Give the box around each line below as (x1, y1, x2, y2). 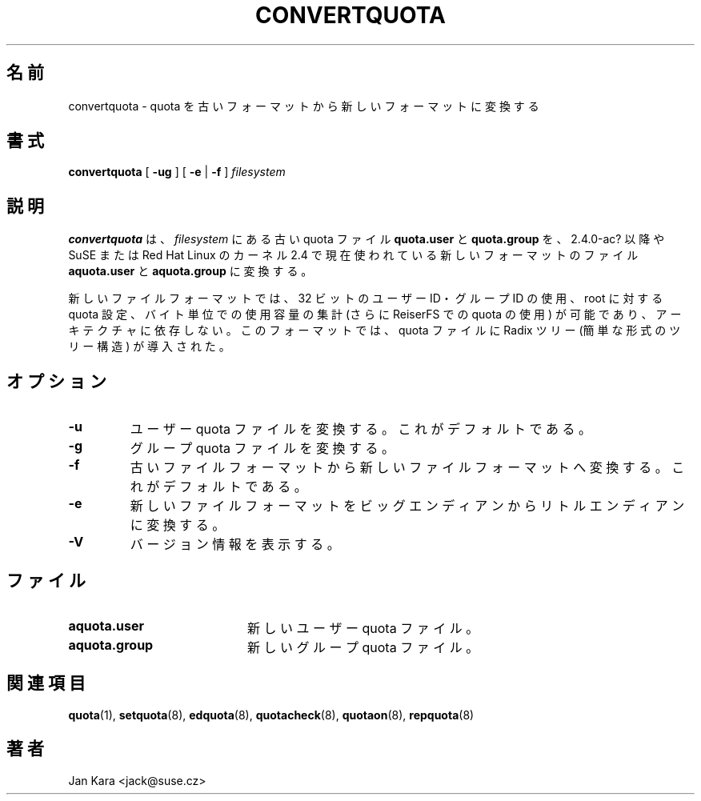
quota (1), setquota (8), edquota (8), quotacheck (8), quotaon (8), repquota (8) (68, 707, 475, 722)
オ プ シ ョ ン (6, 370, 106, 391)
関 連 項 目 (6, 673, 86, 694)
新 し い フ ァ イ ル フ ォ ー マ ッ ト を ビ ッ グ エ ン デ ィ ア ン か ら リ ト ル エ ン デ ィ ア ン (130, 498, 685, 515)
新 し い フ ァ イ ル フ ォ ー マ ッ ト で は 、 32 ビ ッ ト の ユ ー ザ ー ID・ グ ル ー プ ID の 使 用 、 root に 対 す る (68, 291, 663, 306)
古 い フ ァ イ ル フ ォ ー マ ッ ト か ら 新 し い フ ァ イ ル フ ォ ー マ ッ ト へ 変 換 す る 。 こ (130, 459, 685, 476)
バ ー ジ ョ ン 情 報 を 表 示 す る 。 (130, 536, 340, 553)
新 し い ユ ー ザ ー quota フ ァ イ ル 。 (246, 619, 479, 636)
